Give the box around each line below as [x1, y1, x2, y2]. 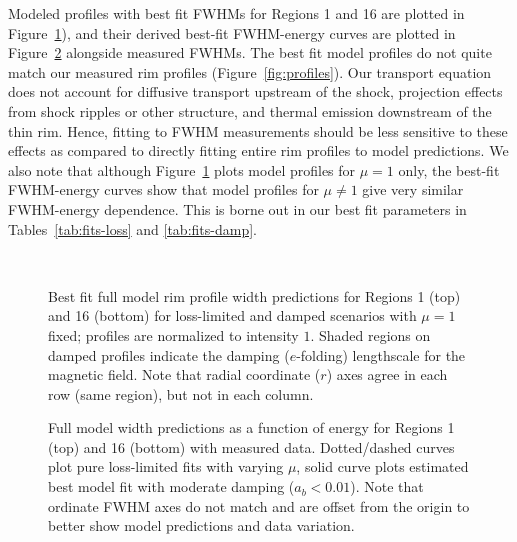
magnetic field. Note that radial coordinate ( [48, 364, 321, 385]
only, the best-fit [398, 159, 500, 180]
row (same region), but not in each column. [48, 383, 314, 404]
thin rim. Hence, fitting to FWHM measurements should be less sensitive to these [8, 120, 508, 141]
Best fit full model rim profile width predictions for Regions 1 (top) [48, 285, 461, 306]
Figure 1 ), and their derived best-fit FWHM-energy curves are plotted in [8, 22, 456, 43]
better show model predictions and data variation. [48, 515, 355, 536]
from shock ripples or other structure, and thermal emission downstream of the [8, 100, 492, 121]
